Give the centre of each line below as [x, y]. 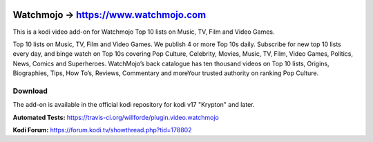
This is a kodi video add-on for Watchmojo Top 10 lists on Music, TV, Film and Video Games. [144, 32]
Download [30, 91]
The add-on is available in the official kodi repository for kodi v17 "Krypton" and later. [134, 105]
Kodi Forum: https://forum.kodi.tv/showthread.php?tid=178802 [102, 130]
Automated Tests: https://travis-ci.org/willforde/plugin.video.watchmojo [116, 117]
